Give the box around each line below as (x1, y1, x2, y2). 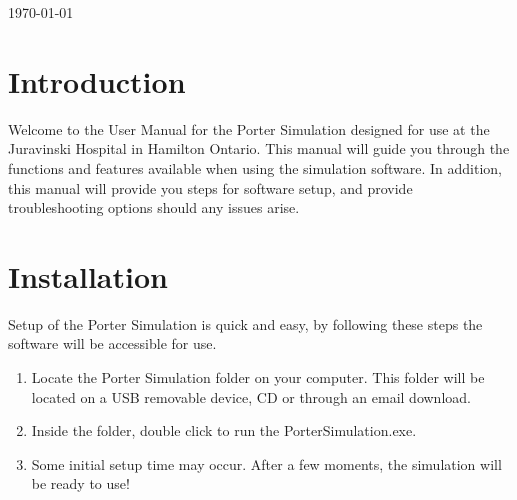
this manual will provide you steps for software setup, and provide (8, 177, 413, 198)
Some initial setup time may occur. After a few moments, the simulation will (31, 453, 502, 474)
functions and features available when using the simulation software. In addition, (8, 157, 503, 178)
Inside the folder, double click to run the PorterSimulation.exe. (31, 420, 417, 441)
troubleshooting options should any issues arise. (8, 197, 300, 218)
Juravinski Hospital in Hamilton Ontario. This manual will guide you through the (8, 138, 510, 159)
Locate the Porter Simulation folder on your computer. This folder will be (31, 367, 485, 387)
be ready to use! (31, 473, 130, 494)
